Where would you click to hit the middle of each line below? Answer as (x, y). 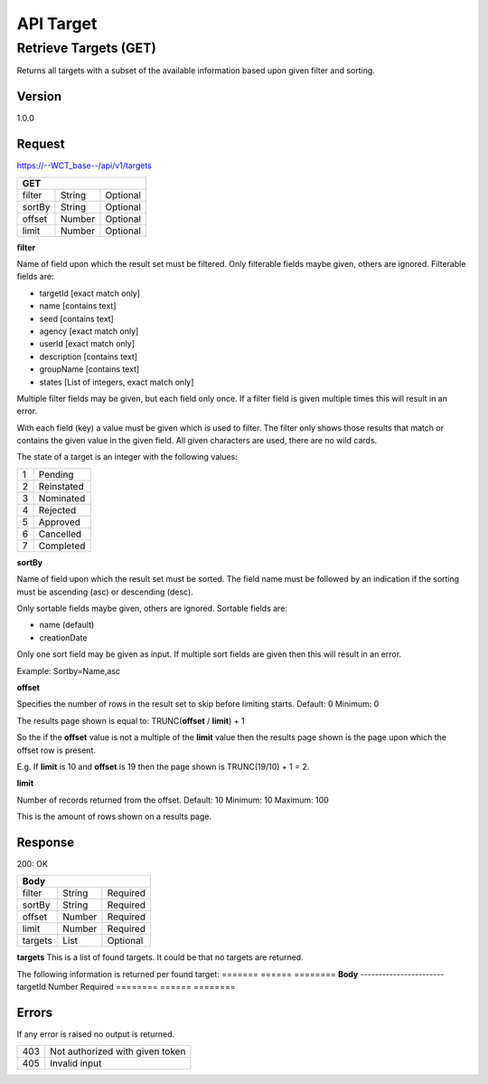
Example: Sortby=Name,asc (69, 670)
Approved (60, 522)
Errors (35, 1012)
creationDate (63, 637)
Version (39, 96)
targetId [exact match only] (89, 293)
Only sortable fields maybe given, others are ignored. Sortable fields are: (152, 609)
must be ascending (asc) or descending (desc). (105, 592)
